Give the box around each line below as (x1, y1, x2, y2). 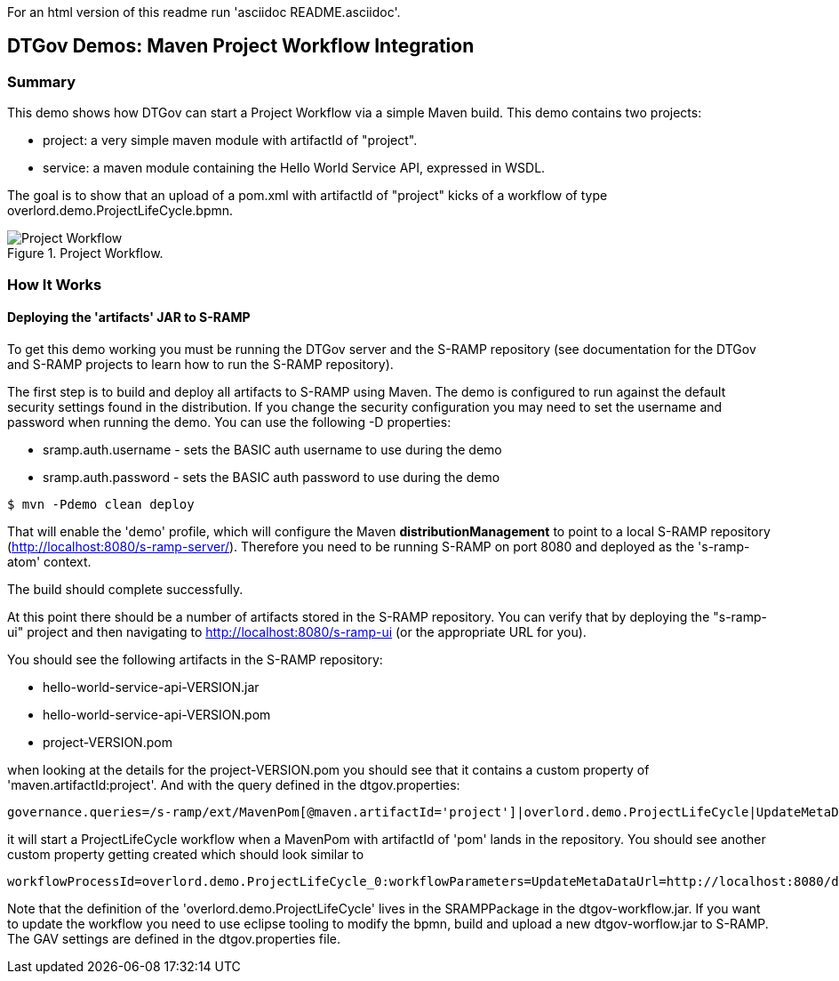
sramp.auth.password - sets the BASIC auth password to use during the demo (43, 469, 500, 485)
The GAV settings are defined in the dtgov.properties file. (7, 930, 340, 946)
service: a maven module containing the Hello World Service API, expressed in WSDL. (43, 160, 546, 176)
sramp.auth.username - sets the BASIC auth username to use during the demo (43, 441, 502, 457)
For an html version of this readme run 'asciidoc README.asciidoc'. (7, 4, 401, 20)
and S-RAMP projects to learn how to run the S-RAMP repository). (7, 356, 394, 372)
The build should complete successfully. (7, 581, 244, 597)
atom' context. (7, 553, 92, 569)
